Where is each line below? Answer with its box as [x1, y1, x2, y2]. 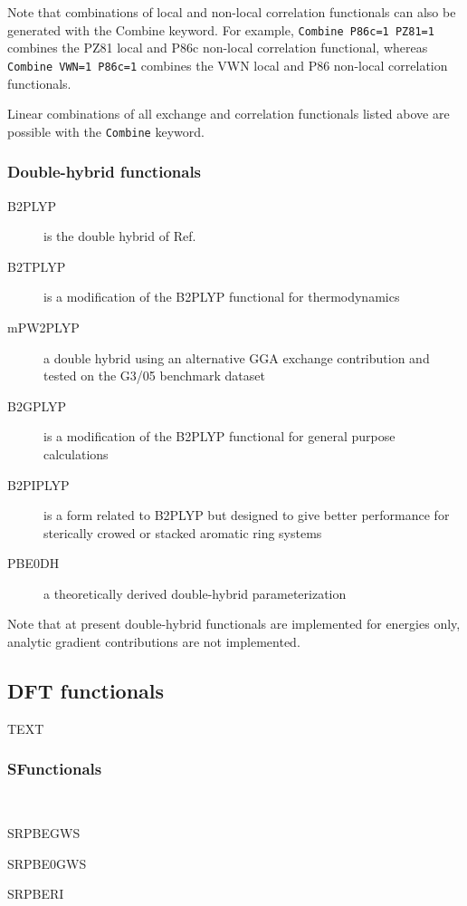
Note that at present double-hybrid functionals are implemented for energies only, [7, 614, 461, 633]
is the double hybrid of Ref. [43, 226, 196, 246]
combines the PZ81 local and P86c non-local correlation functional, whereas [7, 38, 428, 57]
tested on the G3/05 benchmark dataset [43, 366, 265, 385]
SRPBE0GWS [7, 853, 87, 872]
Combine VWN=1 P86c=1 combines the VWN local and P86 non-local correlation [7, 55, 448, 74]
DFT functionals [7, 677, 165, 705]
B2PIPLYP [7, 475, 70, 494]
